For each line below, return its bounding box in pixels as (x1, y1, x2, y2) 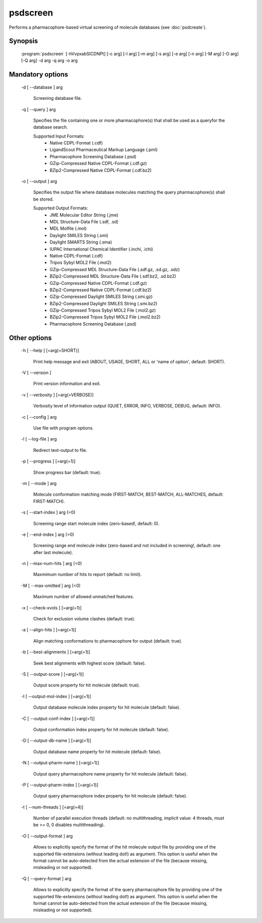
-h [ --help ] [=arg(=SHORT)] (21, 348, 80, 353)
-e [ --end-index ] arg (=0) (21, 531, 75, 537)
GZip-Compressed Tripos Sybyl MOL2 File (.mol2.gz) (49, 307, 156, 314)
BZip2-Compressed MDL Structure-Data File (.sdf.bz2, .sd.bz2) (49, 273, 177, 279)
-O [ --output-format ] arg (21, 833, 73, 839)
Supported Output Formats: (33, 205, 88, 211)
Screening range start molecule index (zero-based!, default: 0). (33, 520, 160, 526)
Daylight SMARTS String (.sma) (49, 239, 113, 245)
